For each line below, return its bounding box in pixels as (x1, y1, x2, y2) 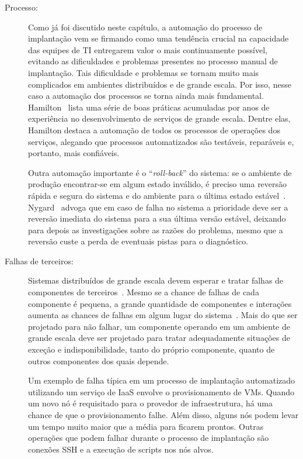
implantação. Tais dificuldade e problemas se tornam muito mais (28, 66, 259, 78)
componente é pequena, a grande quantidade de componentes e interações (28, 297, 292, 309)
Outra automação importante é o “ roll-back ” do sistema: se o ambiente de (28, 166, 292, 178)
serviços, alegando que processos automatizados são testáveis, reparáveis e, (28, 135, 294, 147)
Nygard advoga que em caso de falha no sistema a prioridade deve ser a (28, 201, 288, 213)
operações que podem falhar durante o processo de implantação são (28, 432, 269, 444)
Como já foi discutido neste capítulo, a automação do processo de (28, 20, 263, 33)
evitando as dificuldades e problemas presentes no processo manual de (28, 55, 278, 67)
